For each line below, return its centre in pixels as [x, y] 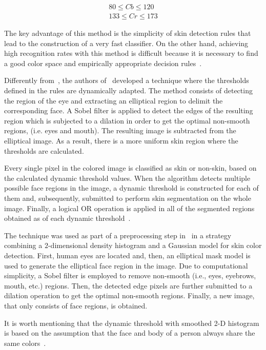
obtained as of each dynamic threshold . [67, 218]
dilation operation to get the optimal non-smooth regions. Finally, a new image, [129, 295]
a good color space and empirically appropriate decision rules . [103, 63]
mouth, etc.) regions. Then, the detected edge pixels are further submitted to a [128, 285]
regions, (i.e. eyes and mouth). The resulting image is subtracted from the [120, 130]
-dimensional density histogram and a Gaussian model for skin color [155, 245]
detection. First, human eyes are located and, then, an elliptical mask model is [127, 255]
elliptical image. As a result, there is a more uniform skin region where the [121, 140]
